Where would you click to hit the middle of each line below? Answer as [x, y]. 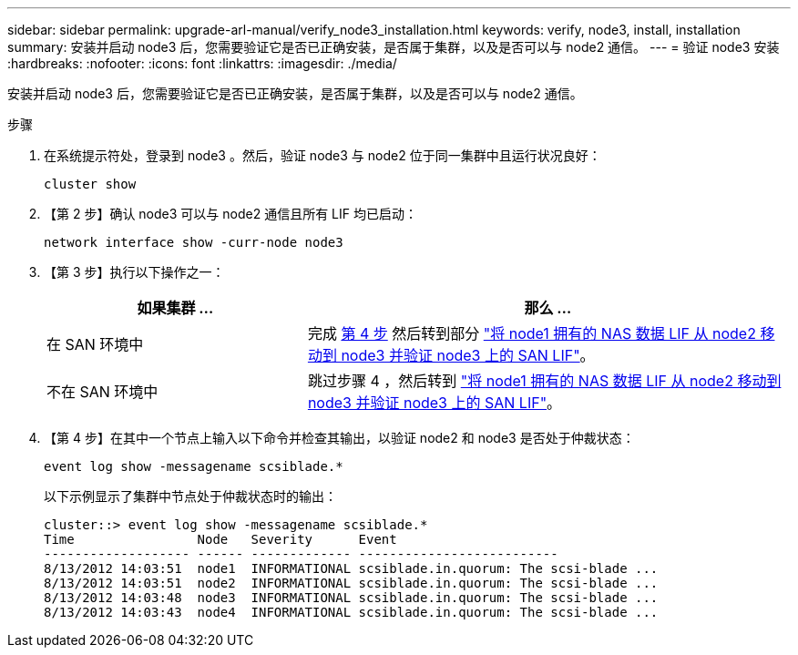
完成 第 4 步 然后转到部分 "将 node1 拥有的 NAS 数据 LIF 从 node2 [532, 333]
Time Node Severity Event [220, 539]
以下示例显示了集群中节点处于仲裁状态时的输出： [190, 496]
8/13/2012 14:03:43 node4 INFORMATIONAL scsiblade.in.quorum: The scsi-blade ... [351, 612]
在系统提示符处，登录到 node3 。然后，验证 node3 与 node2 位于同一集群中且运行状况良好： [322, 155]
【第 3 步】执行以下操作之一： [134, 272]
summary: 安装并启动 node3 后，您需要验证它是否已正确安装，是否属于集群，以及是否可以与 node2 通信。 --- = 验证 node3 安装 [394, 47]
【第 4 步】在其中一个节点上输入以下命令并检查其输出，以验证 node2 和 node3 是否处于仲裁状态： [339, 438]
